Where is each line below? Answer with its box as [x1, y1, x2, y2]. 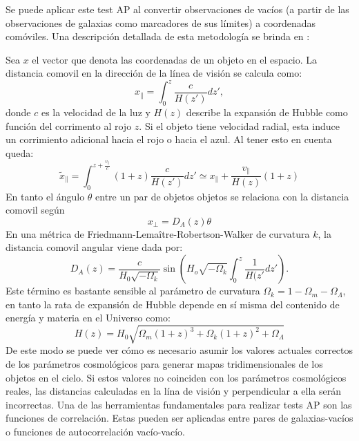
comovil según [6, 203, 65, 217]
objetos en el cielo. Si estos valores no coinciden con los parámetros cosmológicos [6, 370, 347, 384]
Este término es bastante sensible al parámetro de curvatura [6, 283, 260, 298]
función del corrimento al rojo [6, 118, 132, 133]
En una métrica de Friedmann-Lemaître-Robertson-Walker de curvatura [6, 226, 310, 241]
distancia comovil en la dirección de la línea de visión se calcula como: [6, 66, 302, 80]
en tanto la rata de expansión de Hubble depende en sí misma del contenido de [6, 297, 340, 311]
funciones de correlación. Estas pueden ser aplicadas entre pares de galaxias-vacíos [6, 411, 353, 425]
